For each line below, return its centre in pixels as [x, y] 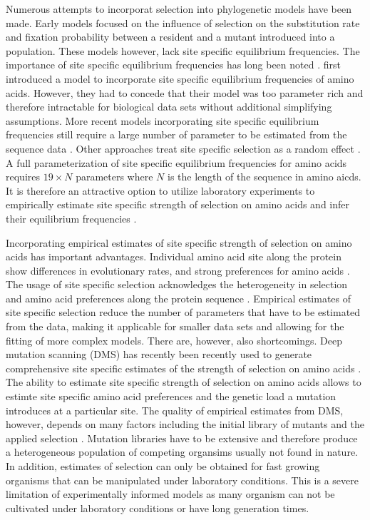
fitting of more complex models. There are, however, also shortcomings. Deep [174, 340]
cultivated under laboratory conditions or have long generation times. [158, 508]
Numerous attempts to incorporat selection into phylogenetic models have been [179, 9]
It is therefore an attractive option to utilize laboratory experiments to [160, 190]
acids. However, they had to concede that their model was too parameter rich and [185, 92]
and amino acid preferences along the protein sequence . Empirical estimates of [179, 298]
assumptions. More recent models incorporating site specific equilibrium [163, 120]
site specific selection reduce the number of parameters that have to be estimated [183, 312]
